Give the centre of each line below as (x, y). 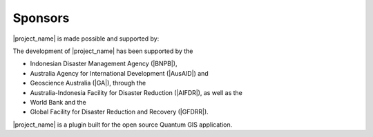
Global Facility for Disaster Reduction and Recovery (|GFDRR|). (119, 112)
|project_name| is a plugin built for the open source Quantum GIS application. (123, 125)
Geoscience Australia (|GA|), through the (88, 83)
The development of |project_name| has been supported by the (103, 51)
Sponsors (41, 18)
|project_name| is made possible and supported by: (86, 39)
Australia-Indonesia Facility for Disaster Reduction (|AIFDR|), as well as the (136, 92)
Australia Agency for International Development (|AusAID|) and (119, 73)
